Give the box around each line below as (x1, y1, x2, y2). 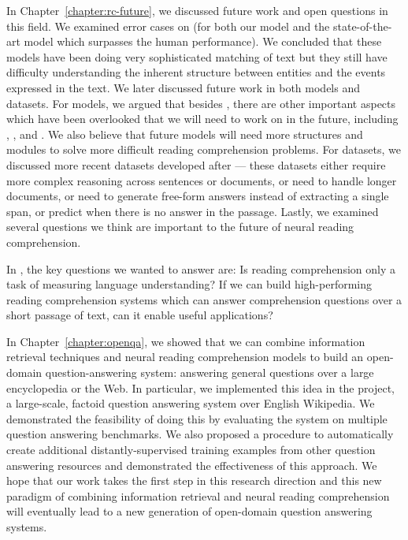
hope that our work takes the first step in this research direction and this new (6, 472, 382, 489)
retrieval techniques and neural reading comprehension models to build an (6, 348, 364, 365)
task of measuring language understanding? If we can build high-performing (6, 276, 373, 292)
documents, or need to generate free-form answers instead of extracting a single (6, 188, 389, 204)
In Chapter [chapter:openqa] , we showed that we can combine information (6, 333, 365, 349)
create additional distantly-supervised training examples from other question (6, 441, 376, 458)
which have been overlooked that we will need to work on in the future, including (6, 110, 399, 127)
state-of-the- (332, 17, 392, 34)
